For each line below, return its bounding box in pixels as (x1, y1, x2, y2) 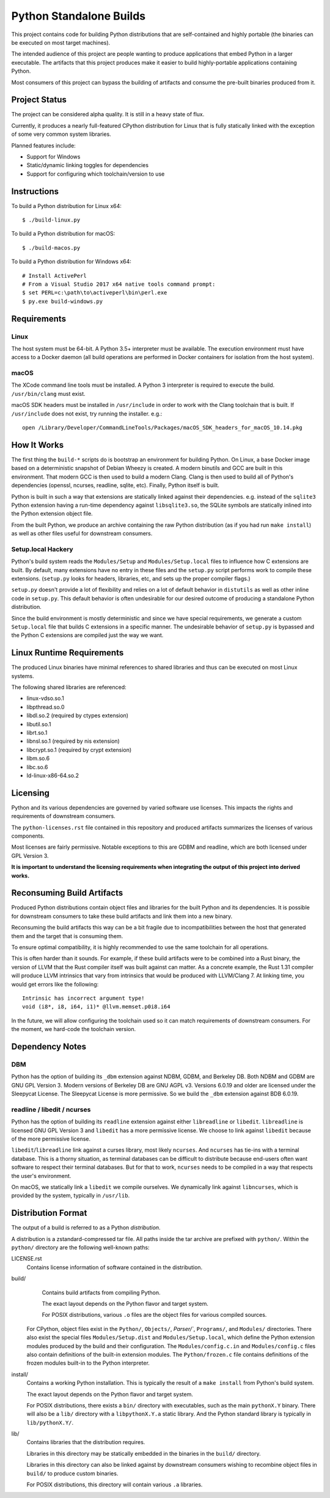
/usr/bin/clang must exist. (11, 390, 86, 397)
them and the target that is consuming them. (11, 932, 123, 939)
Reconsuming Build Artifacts (11, 888, 123, 898)
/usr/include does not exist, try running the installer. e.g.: (11, 410, 163, 417)
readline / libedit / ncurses (11, 1105, 91, 1114)
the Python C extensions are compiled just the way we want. (11, 632, 164, 639)
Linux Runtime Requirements (11, 647, 124, 658)
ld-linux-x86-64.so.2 (26, 772, 79, 779)
